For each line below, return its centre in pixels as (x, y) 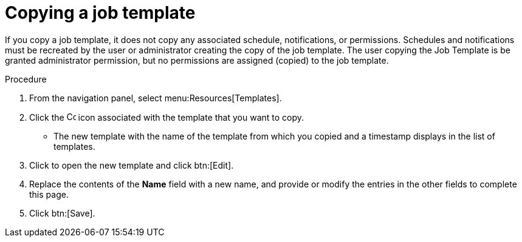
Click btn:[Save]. (62, 213)
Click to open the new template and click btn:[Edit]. (132, 165)
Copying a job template (100, 13)
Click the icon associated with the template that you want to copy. (167, 117)
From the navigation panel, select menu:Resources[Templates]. (156, 98)
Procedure (26, 79)
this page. (49, 194)
